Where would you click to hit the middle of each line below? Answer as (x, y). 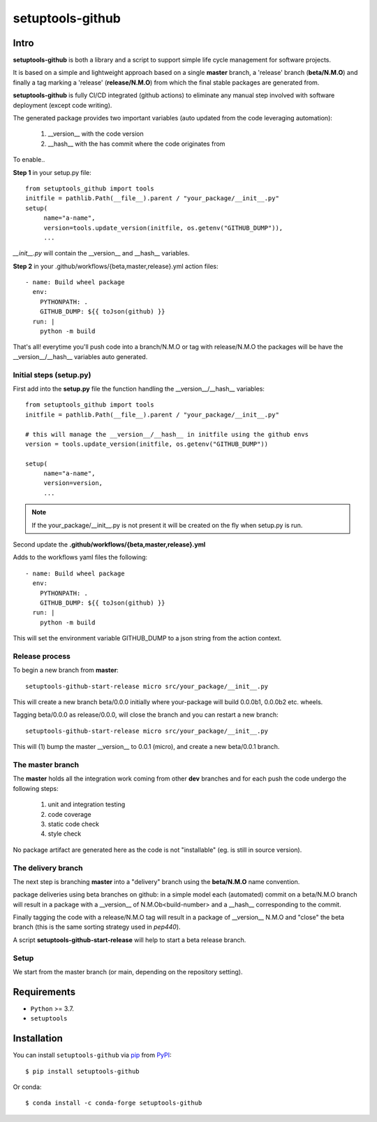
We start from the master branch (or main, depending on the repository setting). (128, 972)
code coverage (69, 814)
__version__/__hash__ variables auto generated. (80, 356)
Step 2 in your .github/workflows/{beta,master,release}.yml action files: (116, 266)
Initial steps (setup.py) (52, 374)
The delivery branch (48, 868)
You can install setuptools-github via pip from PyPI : (92, 1055)
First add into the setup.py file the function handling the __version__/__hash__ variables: (139, 388)
